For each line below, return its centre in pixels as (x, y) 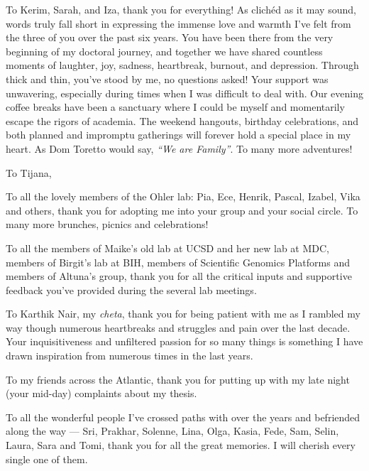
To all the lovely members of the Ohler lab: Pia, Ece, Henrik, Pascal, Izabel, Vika (183, 196)
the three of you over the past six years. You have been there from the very (170, 37)
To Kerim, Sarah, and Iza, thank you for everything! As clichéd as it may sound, (181, 9)
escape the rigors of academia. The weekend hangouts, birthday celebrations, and (182, 120)
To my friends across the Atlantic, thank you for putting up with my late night (178, 379)
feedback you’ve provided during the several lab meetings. (131, 289)
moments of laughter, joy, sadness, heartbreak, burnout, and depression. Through (182, 65)
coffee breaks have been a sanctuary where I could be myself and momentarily (175, 107)
